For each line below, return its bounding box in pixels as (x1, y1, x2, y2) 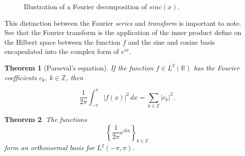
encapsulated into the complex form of (4, 46, 119, 56)
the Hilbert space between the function (4, 36, 121, 47)
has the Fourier (193, 62, 240, 72)
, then (66, 72, 83, 82)
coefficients (4, 72, 37, 82)
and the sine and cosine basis (128, 36, 215, 47)
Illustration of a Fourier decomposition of (24, 1, 147, 11)
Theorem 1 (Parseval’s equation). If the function (4, 62, 154, 72)
